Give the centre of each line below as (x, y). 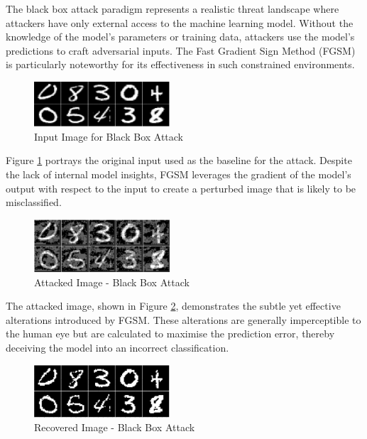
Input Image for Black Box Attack (109, 136)
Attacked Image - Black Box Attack (112, 282)
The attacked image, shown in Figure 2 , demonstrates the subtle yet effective (173, 306)
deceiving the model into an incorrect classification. (117, 347)
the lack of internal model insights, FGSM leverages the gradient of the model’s (179, 174)
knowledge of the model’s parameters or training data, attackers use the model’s (180, 37)
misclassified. (34, 202)
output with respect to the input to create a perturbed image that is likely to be (181, 188)
